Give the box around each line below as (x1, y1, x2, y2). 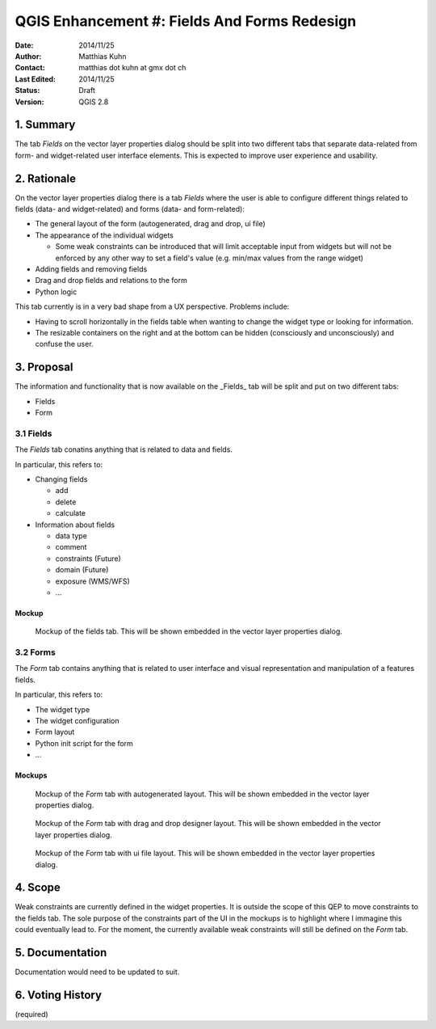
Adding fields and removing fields (35, 264, 148, 274)
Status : (15, 86, 40, 95)
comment (55, 542, 87, 552)
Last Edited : (15, 74, 57, 84)
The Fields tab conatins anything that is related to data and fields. (15, 445, 233, 454)
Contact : (15, 63, 46, 73)
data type (55, 530, 88, 541)
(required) (15, 1010, 48, 1019)
